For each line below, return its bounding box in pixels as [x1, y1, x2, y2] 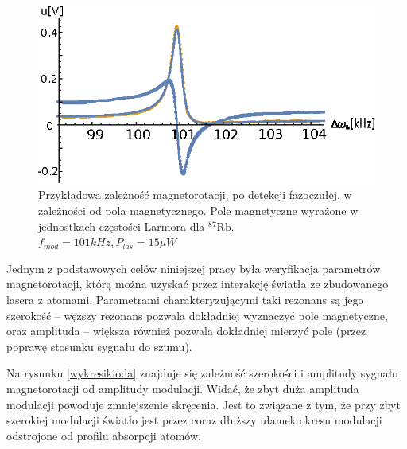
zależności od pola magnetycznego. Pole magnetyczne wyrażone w [38, 202, 359, 219]
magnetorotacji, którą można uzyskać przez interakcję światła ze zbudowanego [6, 275, 389, 292]
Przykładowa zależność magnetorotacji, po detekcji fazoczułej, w [38, 186, 352, 203]
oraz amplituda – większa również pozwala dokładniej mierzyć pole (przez [6, 322, 366, 339]
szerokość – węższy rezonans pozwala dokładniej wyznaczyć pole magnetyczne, [6, 306, 388, 323]
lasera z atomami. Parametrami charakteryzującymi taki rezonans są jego [6, 291, 364, 308]
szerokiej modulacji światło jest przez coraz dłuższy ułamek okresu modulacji [6, 412, 382, 428]
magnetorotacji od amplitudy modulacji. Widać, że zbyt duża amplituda [6, 381, 359, 397]
